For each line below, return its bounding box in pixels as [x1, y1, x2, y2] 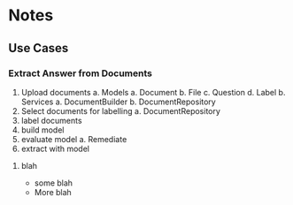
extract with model [20, 143, 90, 154]
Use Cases [8, 41, 69, 56]
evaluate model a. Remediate [20, 133, 127, 144]
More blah [34, 186, 72, 197]
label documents [20, 115, 82, 125]
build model [20, 125, 65, 135]
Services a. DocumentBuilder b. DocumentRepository [20, 96, 216, 107]
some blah [34, 178, 73, 188]
